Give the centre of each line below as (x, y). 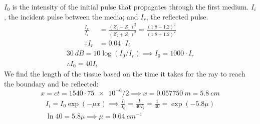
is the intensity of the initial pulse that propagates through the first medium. (131, 6)
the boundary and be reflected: (51, 83)
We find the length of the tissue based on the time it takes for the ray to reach (125, 73)
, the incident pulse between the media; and (71, 16)
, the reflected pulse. (177, 16)
